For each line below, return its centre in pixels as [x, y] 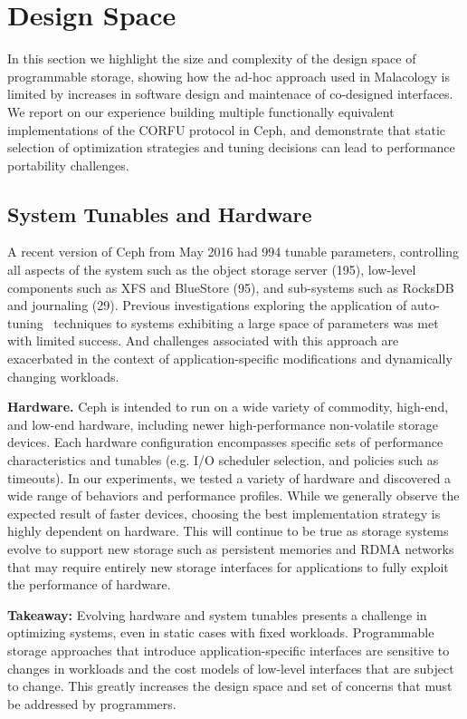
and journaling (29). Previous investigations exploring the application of [207, 305]
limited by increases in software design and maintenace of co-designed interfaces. [230, 94]
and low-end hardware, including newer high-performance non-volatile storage [223, 424]
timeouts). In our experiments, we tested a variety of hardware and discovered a [229, 477]
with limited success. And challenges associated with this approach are [203, 340]
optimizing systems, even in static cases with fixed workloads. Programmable [221, 632]
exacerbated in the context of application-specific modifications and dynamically [230, 359]
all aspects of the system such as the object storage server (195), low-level [212, 270]
